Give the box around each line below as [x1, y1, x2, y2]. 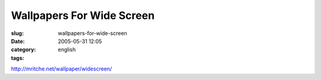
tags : [11, 54, 24, 62]
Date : [11, 37, 25, 44]
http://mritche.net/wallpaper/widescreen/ [11, 65, 112, 72]
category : [11, 46, 36, 53]
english [58, 46, 76, 53]
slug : [11, 30, 24, 37]
